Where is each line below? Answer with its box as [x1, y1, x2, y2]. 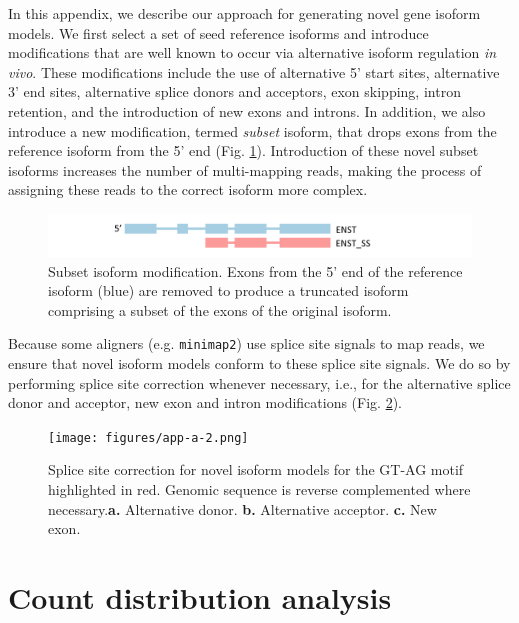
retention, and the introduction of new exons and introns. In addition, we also [8, 100, 486, 121]
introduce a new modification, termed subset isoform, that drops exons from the [8, 120, 497, 141]
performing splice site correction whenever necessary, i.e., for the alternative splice [8, 372, 511, 393]
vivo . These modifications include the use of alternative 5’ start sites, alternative [8, 61, 500, 82]
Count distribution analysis [8, 577, 392, 618]
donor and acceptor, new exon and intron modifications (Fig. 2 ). [8, 392, 402, 413]
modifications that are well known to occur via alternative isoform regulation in [8, 42, 497, 63]
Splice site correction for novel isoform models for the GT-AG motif [48, 459, 464, 480]
